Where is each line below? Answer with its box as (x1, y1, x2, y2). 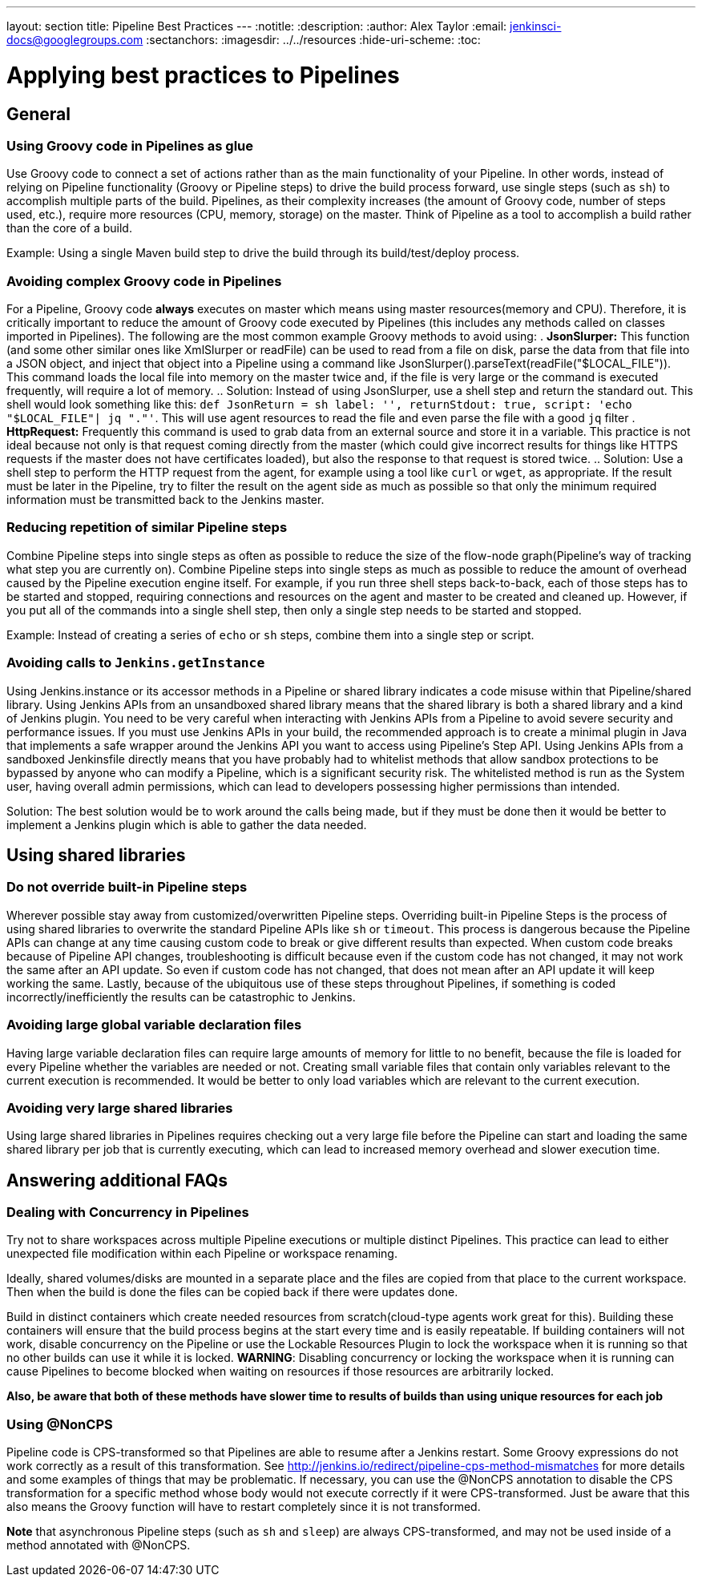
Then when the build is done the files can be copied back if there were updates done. (6, 1285, 458, 1299)
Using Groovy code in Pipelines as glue (6, 137, 254, 154)
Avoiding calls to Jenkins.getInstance (6, 655, 265, 671)
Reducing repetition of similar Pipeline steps (6, 519, 288, 536)
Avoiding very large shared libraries (6, 1099, 233, 1116)
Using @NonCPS (6, 1416, 113, 1432)
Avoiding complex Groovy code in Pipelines (6, 272, 282, 289)
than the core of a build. (6, 221, 132, 236)
